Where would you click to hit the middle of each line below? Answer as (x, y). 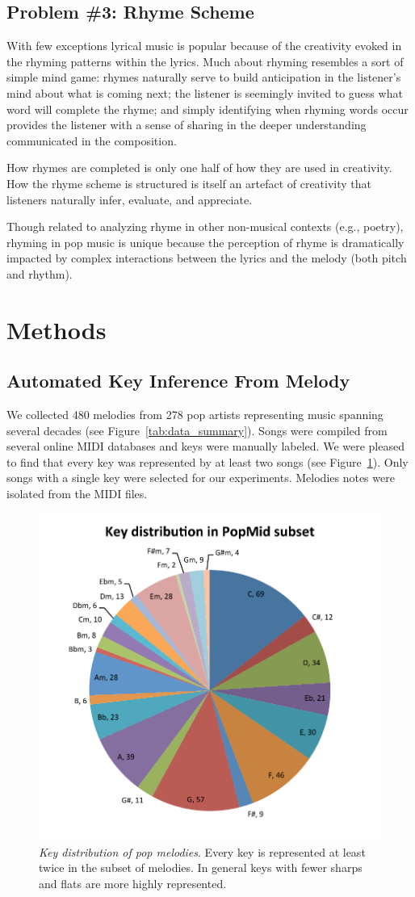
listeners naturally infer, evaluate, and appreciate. (130, 199)
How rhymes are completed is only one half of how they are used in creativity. (199, 168)
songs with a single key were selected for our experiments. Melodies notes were (201, 478)
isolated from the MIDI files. (77, 494)
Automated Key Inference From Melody (178, 381)
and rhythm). (40, 273)
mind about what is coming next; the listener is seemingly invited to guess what (205, 92)
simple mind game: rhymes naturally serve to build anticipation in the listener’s (204, 77)
